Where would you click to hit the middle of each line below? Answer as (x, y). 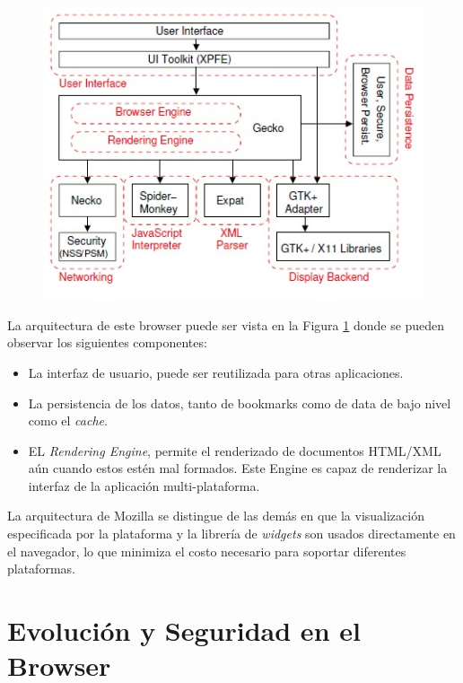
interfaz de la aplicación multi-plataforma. (144, 485)
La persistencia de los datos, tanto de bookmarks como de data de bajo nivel (240, 403)
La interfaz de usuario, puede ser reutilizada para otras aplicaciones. (216, 372)
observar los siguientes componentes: (107, 342)
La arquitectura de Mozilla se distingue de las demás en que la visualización (216, 516)
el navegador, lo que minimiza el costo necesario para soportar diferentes (207, 551)
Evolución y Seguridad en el (184, 630)
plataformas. (41, 569)
